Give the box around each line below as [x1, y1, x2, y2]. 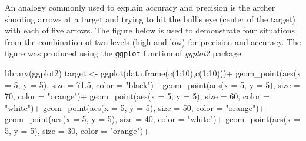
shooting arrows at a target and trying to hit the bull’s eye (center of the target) [5, 12, 295, 25]
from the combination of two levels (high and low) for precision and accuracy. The [5, 35, 301, 48]
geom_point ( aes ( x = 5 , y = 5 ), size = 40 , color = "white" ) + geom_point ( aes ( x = [5, 113, 301, 125]
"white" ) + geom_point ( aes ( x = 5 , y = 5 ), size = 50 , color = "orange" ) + [5, 101, 265, 113]
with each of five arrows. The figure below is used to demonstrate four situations [5, 24, 295, 36]
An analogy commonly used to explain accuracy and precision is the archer [5, 1, 275, 13]
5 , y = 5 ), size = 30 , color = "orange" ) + [5, 125, 149, 136]
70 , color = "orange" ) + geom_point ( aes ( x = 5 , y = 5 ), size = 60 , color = [5, 90, 270, 102]
